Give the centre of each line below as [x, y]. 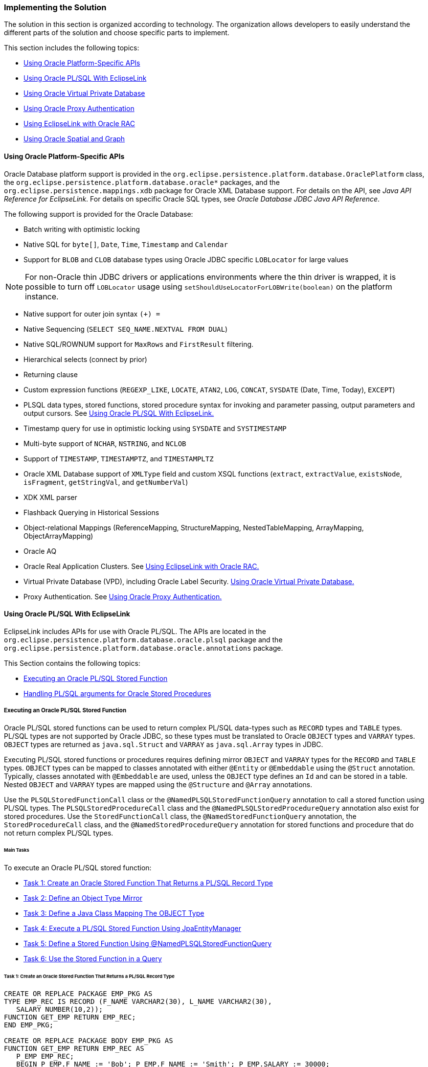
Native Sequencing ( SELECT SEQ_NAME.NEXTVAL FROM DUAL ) [126, 329]
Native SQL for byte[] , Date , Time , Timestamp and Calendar [126, 244]
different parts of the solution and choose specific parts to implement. [117, 33]
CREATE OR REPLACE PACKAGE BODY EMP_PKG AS [89, 1040]
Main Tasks [17, 850]
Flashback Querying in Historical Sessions [91, 512]
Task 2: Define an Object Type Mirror [83, 898]
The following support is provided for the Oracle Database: [99, 214]
